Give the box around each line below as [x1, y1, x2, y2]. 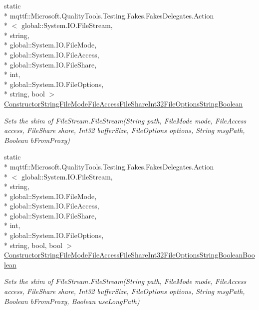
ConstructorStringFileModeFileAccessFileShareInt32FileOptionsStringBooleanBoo [4, 249, 255, 260]
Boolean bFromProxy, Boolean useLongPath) [4, 295, 140, 306]
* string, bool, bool [4, 239, 62, 250]
